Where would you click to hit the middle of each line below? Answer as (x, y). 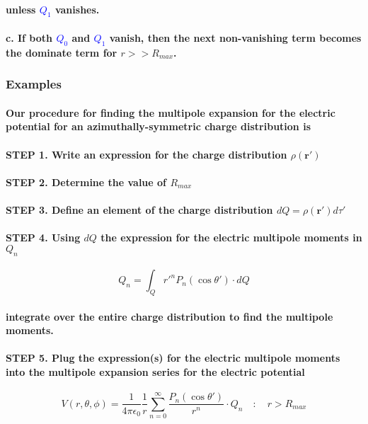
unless (21, 9)
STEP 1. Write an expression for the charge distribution (146, 154)
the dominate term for (62, 52)
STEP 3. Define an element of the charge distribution (139, 209)
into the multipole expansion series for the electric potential (155, 371)
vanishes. (77, 9)
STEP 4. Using (43, 237)
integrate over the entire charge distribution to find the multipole (169, 316)
